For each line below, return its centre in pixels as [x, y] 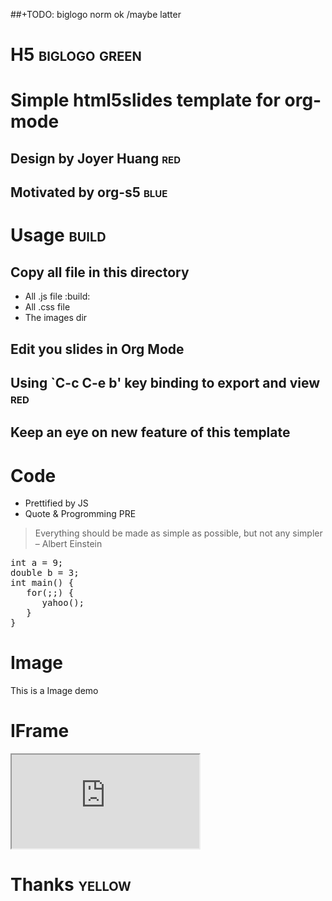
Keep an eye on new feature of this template [150, 432]
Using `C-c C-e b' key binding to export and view [165, 382]
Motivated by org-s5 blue [89, 192]
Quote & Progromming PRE [80, 514]
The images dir [56, 318]
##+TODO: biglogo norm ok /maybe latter [96, 14]
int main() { [42, 583]
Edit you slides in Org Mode [97, 349]
